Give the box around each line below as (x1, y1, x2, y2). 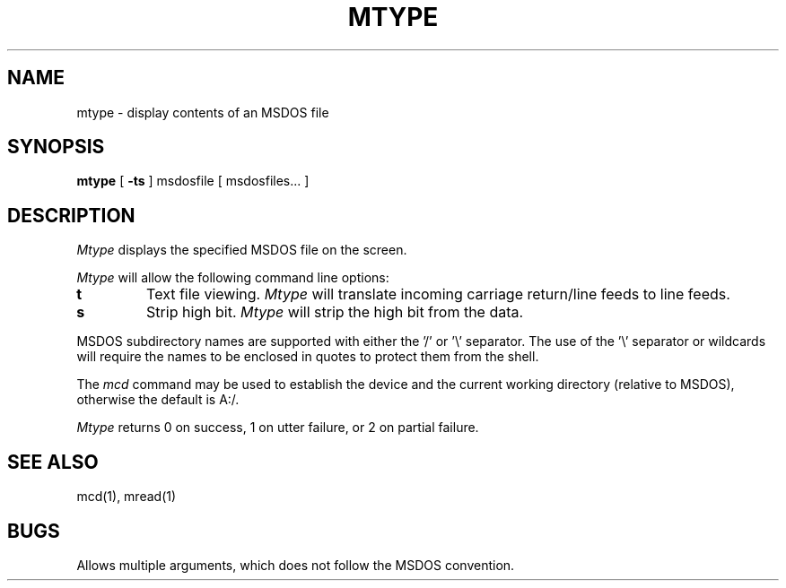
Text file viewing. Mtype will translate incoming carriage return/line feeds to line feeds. (146, 285, 730, 304)
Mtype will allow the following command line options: (76, 270, 389, 286)
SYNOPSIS (7, 135, 105, 159)
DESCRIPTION (7, 203, 135, 227)
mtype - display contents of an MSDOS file (76, 104, 329, 120)
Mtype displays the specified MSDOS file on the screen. (76, 242, 407, 258)
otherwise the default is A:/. (76, 392, 240, 408)
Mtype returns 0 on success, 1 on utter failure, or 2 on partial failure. (76, 419, 479, 436)
